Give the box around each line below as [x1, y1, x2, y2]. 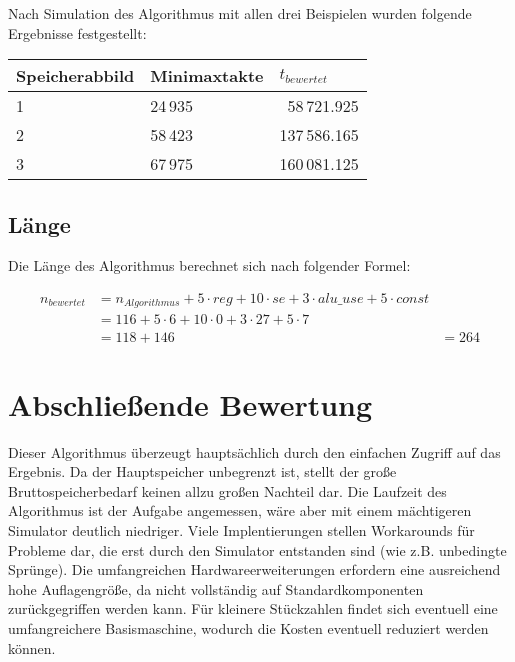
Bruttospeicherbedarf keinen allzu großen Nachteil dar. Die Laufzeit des [8, 480, 447, 501]
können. [8, 637, 56, 658]
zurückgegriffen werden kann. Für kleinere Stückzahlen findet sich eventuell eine [8, 598, 498, 619]
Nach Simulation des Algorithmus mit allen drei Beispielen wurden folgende [8, 3, 472, 23]
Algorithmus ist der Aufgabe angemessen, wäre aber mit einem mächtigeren [8, 500, 472, 521]
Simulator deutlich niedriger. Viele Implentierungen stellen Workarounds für [8, 520, 475, 541]
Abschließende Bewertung [8, 383, 373, 424]
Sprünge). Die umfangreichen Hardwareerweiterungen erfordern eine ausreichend [8, 559, 501, 580]
